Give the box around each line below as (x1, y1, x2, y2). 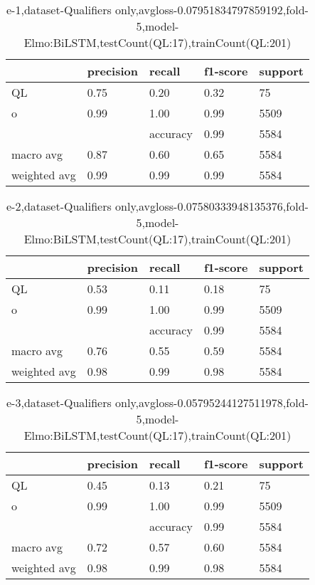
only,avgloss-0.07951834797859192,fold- (115, 1, 309, 18)
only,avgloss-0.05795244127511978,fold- (115, 394, 309, 411)
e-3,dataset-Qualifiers (6, 394, 112, 411)
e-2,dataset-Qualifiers (6, 198, 112, 214)
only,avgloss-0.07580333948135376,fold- (115, 198, 309, 214)
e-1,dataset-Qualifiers (6, 1, 112, 18)
